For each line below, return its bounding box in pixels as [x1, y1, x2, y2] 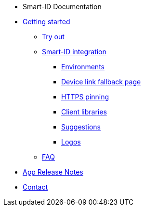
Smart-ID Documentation [23, 2, 102, 11]
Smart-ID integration [42, 48, 106, 56]
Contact [23, 183, 48, 191]
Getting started [23, 17, 70, 26]
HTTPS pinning [61, 93, 109, 101]
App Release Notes [23, 168, 83, 176]
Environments [61, 63, 105, 71]
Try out [42, 32, 65, 41]
